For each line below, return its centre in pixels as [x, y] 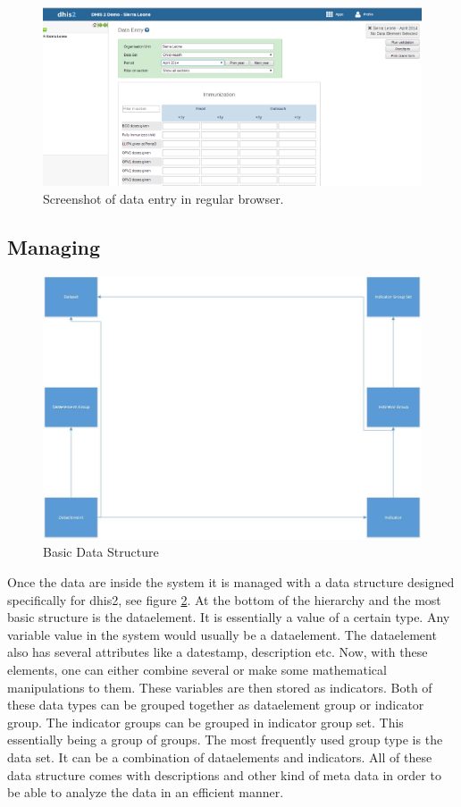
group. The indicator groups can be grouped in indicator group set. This [205, 722]
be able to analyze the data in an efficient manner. [146, 792]
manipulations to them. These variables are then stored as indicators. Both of [220, 687]
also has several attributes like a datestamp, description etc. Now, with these [218, 652]
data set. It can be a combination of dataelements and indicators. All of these [220, 757]
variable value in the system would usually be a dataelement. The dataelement [222, 634]
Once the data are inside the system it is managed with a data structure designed [231, 582]
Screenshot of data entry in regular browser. [163, 198]
